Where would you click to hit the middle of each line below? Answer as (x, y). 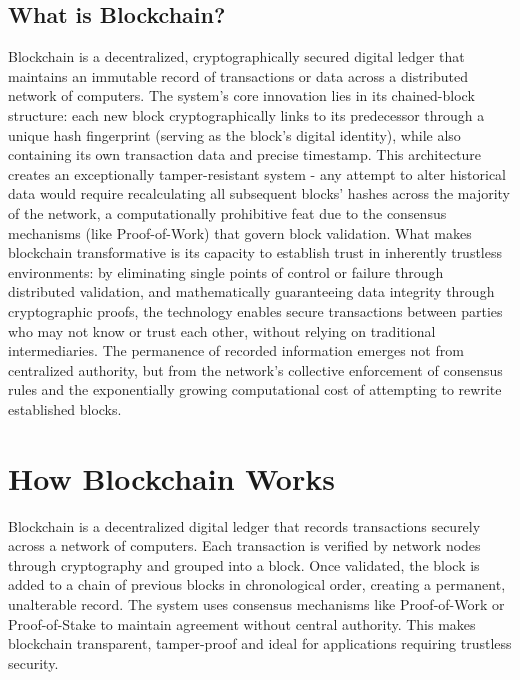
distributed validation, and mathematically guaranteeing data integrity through (251, 291)
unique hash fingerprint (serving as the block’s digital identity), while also (234, 134)
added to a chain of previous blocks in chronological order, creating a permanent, (257, 584)
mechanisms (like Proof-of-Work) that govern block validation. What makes (240, 232)
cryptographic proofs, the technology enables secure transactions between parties (255, 310)
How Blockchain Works (171, 477)
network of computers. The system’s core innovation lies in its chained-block (241, 95)
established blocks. (65, 408)
